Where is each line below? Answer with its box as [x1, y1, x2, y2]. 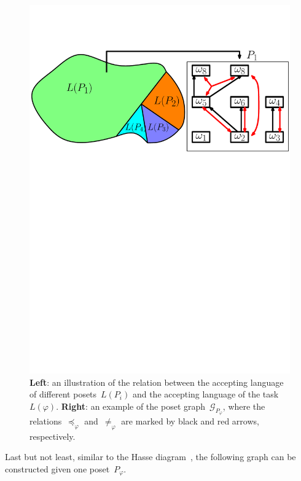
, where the [222, 399, 265, 412]
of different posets [29, 388, 97, 401]
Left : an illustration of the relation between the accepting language [29, 375, 284, 388]
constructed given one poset [5, 462, 110, 475]
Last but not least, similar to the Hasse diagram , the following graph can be [5, 450, 296, 463]
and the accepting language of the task [132, 388, 279, 401]
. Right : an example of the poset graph [56, 399, 206, 412]
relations [29, 414, 62, 427]
